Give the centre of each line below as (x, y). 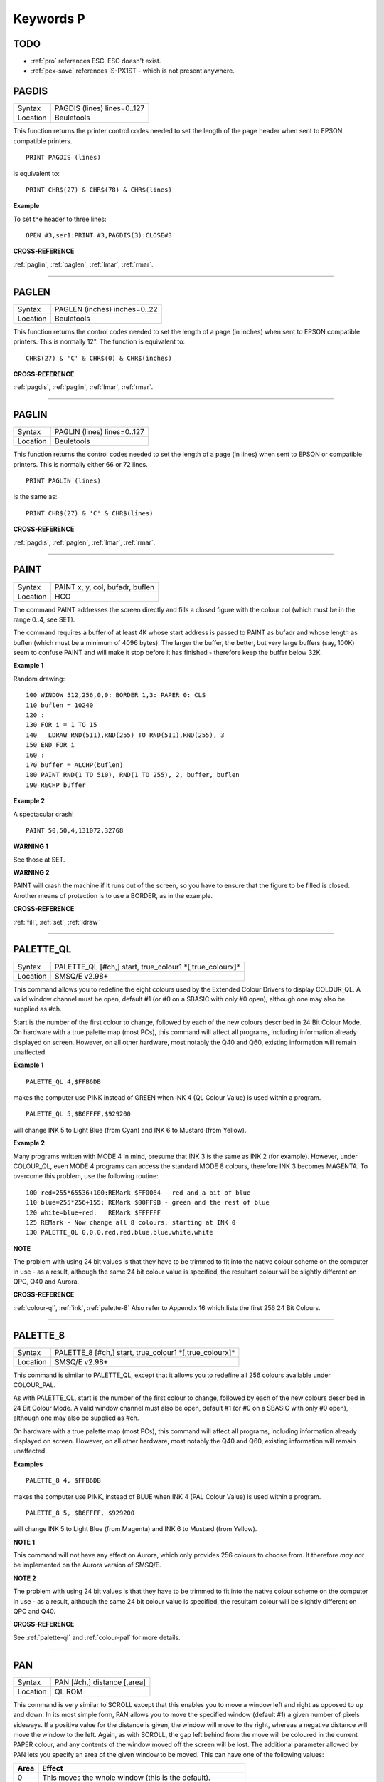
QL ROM (69, 1691)
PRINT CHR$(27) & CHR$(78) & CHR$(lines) (99, 190)
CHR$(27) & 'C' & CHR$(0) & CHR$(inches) (99, 358)
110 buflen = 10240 (60, 705)
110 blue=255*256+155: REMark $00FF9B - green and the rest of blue (148, 1202)
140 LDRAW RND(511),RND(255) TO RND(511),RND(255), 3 (125, 735)
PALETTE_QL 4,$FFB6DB (63, 1081)
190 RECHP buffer (56, 785)
